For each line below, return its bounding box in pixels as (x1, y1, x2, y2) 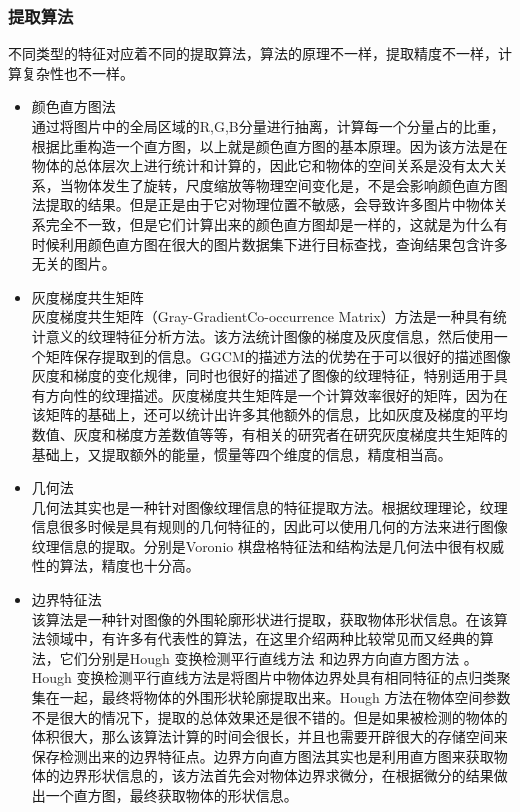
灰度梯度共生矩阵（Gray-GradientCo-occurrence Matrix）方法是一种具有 (31, 306, 493, 327)
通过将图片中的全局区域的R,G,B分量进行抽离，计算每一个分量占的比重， (31, 116, 505, 136)
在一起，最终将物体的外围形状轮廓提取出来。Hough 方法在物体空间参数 (45, 687, 511, 708)
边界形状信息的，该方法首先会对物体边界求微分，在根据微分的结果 (59, 765, 494, 786)
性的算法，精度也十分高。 (31, 555, 200, 576)
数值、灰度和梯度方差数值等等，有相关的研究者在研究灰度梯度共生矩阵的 (31, 423, 508, 444)
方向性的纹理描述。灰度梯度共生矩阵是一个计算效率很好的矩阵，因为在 (45, 384, 508, 405)
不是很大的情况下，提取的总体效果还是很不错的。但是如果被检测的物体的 (31, 706, 508, 727)
